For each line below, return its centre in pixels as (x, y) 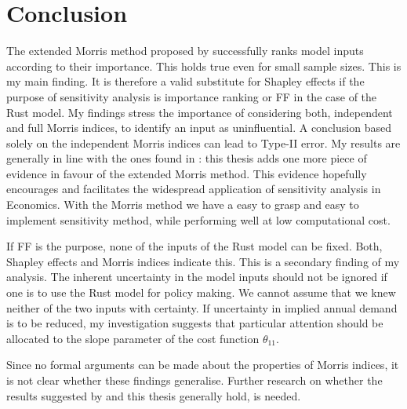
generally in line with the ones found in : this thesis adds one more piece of (187, 158)
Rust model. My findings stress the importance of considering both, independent (200, 112)
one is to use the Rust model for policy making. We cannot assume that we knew (201, 292)
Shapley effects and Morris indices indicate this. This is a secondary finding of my (203, 261)
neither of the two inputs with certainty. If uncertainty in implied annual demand (202, 307)
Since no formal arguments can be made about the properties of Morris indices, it (203, 365)
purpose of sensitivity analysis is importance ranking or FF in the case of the (192, 96)
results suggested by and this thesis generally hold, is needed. (154, 395)
